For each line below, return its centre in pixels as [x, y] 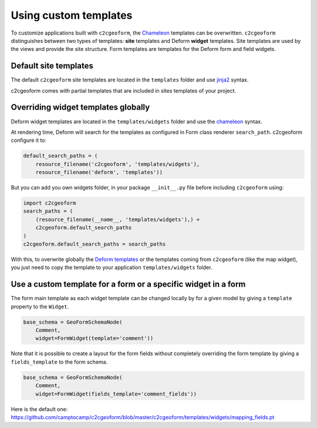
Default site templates [52, 66]
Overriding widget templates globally [80, 108]
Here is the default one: [39, 409]
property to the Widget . [40, 306]
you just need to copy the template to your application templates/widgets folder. [112, 267]
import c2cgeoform [50, 203]
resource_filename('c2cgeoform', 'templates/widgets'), [118, 164]
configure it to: [29, 140]
